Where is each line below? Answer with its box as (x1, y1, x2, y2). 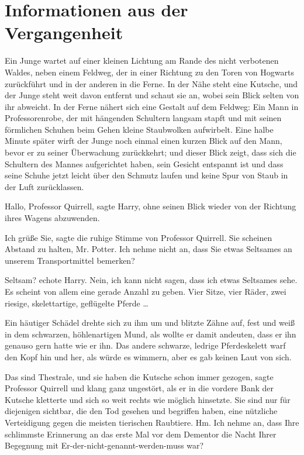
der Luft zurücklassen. (5, 180, 84, 192)
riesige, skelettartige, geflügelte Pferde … (5, 297, 148, 309)
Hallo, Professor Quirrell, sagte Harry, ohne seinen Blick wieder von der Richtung (5, 200, 296, 212)
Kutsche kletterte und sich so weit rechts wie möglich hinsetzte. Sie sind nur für (5, 393, 291, 405)
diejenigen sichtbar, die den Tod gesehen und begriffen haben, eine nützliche (5, 405, 278, 417)
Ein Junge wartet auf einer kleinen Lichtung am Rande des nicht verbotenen (5, 54, 279, 67)
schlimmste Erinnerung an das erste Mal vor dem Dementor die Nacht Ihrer (5, 428, 277, 440)
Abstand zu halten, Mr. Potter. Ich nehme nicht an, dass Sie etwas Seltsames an (5, 243, 292, 255)
